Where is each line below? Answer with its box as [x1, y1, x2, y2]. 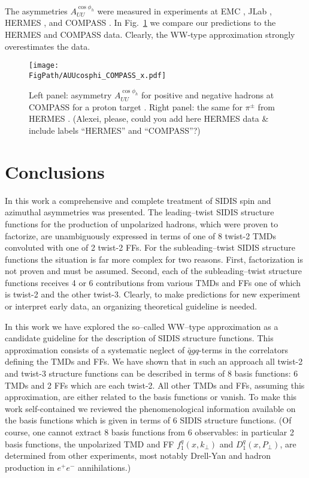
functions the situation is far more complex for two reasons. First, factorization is [5, 252, 303, 265]
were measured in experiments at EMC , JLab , [97, 4, 272, 17]
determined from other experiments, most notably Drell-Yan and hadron [5, 449, 271, 462]
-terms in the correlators [199, 343, 288, 356]
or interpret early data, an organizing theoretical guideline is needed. [5, 300, 257, 312]
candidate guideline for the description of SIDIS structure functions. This [5, 332, 274, 344]
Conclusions [5, 159, 105, 184]
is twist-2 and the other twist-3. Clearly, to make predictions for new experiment [5, 288, 301, 300]
